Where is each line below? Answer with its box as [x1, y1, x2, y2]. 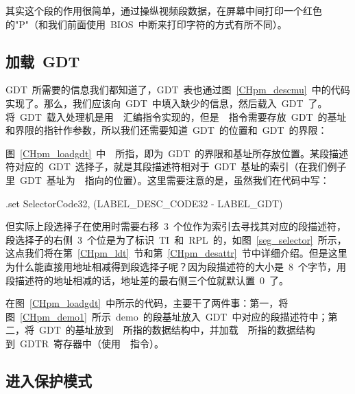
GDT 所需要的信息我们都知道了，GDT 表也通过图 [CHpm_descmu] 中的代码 [5, 82, 350, 97]
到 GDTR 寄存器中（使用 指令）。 [5, 336, 164, 350]
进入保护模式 [5, 369, 92, 391]
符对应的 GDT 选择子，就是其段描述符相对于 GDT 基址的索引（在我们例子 [5, 159, 347, 174]
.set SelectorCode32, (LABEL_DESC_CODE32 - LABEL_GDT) [5, 196, 283, 210]
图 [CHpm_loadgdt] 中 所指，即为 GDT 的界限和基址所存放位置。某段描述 [5, 146, 349, 160]
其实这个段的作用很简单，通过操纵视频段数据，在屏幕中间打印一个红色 [5, 3, 322, 17]
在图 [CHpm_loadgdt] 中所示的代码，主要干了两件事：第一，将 [5, 296, 289, 310]
